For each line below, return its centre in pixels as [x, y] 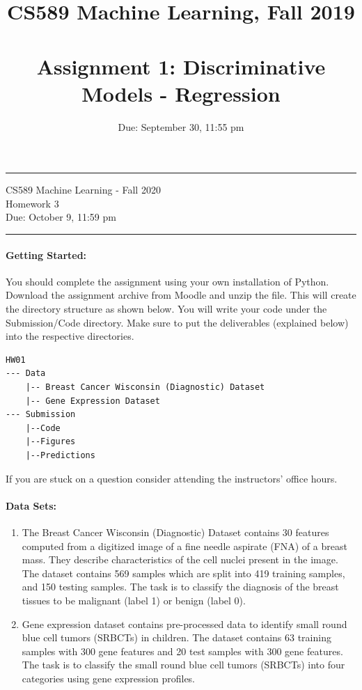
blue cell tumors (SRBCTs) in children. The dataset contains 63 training [176, 637]
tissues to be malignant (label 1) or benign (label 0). [134, 600]
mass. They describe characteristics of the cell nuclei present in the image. [180, 559]
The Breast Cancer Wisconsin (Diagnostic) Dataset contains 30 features [175, 532]
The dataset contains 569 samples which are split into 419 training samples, [183, 573]
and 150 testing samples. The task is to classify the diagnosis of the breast [180, 587]
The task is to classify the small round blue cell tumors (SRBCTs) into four [183, 665]
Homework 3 [32, 203]
